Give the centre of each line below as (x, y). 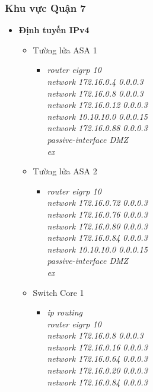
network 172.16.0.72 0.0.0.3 (97, 203)
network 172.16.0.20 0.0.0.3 (97, 370)
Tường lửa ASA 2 (65, 171)
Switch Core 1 (58, 292)
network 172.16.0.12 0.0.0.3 (97, 105)
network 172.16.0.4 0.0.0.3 (95, 81)
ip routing (65, 312)
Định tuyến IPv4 (54, 30)
